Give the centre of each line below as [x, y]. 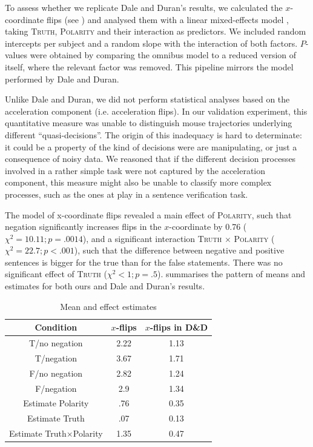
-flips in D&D [179, 327]
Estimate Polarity [56, 403]
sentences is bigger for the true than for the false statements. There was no [144, 262]
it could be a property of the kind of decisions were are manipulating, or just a [151, 146]
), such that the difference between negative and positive [179, 250]
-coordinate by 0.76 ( [208, 227]
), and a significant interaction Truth [152, 238]
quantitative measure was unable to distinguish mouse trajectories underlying [149, 123]
